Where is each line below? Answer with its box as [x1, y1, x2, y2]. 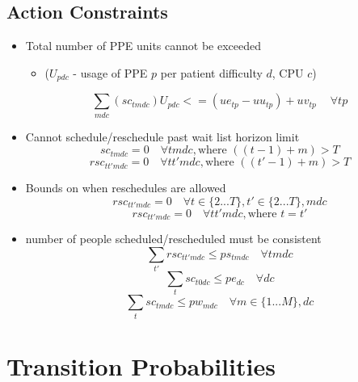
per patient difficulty [160, 64, 263, 81]
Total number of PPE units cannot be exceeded [25, 37, 262, 54]
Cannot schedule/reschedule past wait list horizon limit [25, 128, 300, 145]
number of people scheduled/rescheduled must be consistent [25, 230, 322, 247]
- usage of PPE [73, 64, 148, 81]
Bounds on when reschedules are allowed [25, 179, 226, 196]
